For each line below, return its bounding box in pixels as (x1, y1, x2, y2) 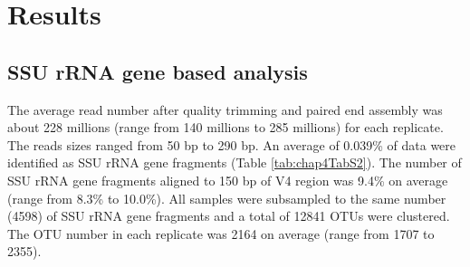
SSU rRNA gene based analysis (7, 57, 308, 85)
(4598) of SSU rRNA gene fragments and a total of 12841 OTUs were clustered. (7, 206, 450, 225)
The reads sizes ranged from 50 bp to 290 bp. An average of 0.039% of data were (7, 135, 456, 154)
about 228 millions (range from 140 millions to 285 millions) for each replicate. (7, 118, 444, 137)
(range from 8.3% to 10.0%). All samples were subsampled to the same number (7, 188, 446, 207)
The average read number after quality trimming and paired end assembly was (7, 100, 443, 119)
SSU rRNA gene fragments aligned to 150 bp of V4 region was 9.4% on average (7, 170, 448, 189)
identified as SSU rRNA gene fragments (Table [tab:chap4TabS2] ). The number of (7, 153, 462, 172)
